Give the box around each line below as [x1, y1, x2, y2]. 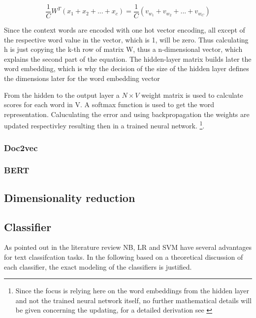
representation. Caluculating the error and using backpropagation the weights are [4, 109, 250, 119]
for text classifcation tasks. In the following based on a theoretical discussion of [4, 251, 243, 262]
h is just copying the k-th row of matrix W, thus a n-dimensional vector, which [4, 44, 243, 54]
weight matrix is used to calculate [141, 89, 243, 100]
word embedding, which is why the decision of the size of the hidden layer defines [4, 63, 249, 74]
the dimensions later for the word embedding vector [4, 73, 160, 83]
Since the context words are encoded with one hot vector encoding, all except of [4, 25, 245, 35]
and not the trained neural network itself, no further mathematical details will [15, 295, 252, 305]
